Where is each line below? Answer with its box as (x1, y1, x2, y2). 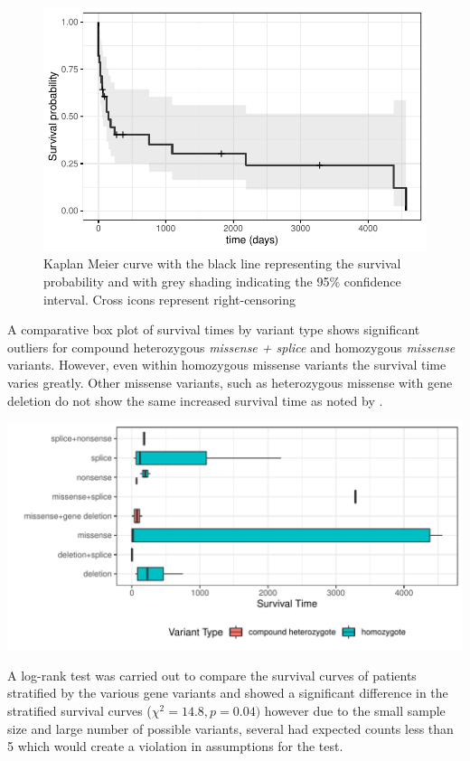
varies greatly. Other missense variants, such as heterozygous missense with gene (7, 372, 453, 391)
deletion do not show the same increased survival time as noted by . (7, 390, 383, 409)
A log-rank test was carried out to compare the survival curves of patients (7, 665, 417, 684)
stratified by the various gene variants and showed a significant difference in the (7, 683, 448, 702)
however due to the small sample (264, 700, 446, 719)
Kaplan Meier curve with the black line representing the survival (43, 254, 401, 273)
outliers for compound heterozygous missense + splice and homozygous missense (7, 337, 456, 356)
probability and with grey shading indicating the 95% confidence (43, 272, 401, 290)
